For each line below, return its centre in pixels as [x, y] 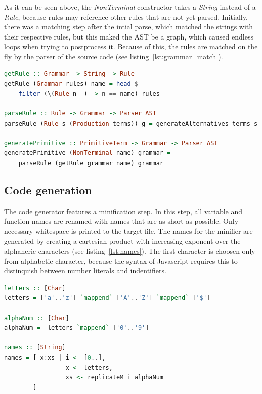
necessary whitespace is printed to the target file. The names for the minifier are [128, 231]
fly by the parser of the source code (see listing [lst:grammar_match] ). [114, 56]
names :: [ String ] [35, 348]
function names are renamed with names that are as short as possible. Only [121, 221]
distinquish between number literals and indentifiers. [85, 271]
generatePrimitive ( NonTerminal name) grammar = [88, 153]
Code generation [48, 190]
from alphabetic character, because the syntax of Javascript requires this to [121, 261]
